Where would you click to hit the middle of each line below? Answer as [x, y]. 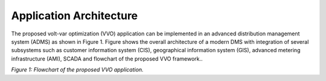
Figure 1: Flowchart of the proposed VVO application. [78, 70]
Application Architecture [75, 16]
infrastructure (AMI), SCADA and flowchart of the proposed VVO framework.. [107, 58]
